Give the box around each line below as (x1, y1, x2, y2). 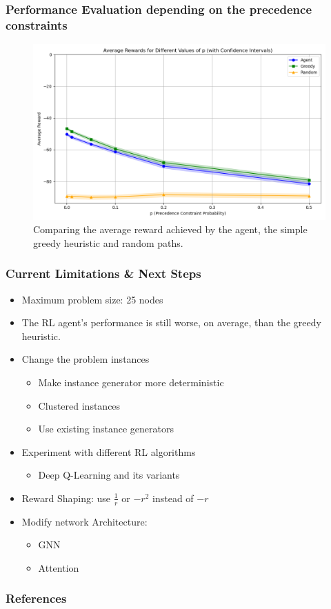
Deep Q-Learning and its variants (38, 468, 180, 482)
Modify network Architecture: (21, 514, 148, 528)
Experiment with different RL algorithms (21, 444, 196, 459)
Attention (38, 560, 79, 575)
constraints (6, 16, 68, 33)
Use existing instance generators (38, 421, 174, 436)
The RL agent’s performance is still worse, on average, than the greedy (21, 315, 321, 330)
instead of (152, 490, 194, 505)
